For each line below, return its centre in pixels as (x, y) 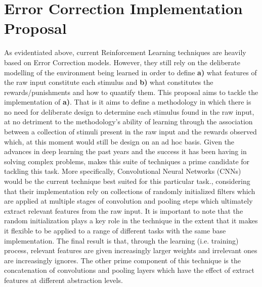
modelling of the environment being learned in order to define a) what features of (130, 72)
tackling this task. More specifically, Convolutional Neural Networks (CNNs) (123, 171)
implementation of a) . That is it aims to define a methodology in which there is (128, 102)
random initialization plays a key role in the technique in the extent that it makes (131, 221)
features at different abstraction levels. (63, 280)
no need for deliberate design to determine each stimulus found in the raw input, (129, 111)
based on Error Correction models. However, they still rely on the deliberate (122, 62)
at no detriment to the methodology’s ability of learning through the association (128, 122)
